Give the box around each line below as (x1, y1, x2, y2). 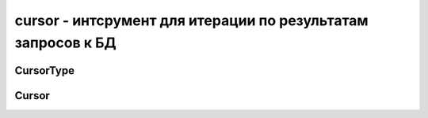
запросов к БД (14, 34, 117, 51)
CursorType (14, 64, 75, 77)
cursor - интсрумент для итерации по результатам (14, 12, 369, 29)
